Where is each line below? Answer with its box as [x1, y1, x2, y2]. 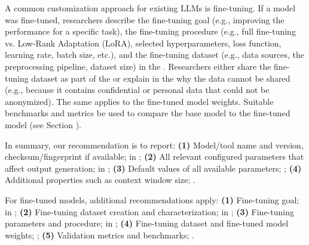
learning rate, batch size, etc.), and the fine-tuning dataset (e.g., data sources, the [5, 48, 304, 61]
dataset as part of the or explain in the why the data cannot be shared [31, 72, 290, 84]
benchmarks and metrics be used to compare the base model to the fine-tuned [5, 107, 290, 119]
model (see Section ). [5, 118, 82, 131]
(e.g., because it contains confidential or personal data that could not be [5, 83, 270, 96]
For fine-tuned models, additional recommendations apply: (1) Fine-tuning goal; [5, 193, 299, 206]
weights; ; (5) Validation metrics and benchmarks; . [5, 228, 194, 241]
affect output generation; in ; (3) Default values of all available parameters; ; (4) [5, 162, 302, 174]
